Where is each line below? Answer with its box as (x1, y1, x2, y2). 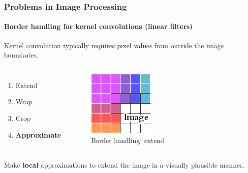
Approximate (15, 129, 61, 140)
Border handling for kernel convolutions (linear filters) (4, 21, 193, 31)
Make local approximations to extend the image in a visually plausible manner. (4, 160, 245, 170)
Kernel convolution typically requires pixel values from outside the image (4, 40, 224, 50)
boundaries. (4, 50, 39, 60)
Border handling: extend (91, 135, 164, 145)
